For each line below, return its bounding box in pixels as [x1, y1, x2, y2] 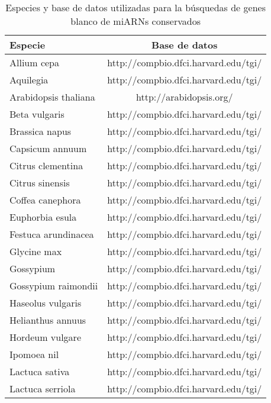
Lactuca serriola [9, 382, 76, 395]
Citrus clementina [9, 159, 83, 172]
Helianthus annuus [9, 313, 86, 327]
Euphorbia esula [9, 210, 77, 224]
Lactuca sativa [9, 365, 70, 378]
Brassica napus [9, 124, 72, 138]
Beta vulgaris [9, 107, 64, 121]
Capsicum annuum [9, 141, 87, 155]
